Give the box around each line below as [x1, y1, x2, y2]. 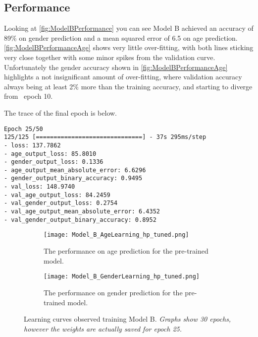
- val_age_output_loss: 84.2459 [4, 191, 110, 199]
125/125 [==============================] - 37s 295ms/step [4, 134, 206, 141]
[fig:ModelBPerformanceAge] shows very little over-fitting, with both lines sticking [4, 42, 254, 53]
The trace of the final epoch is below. [4, 107, 117, 118]
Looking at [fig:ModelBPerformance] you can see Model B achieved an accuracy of [4, 23, 254, 33]
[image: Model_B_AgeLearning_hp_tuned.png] [44, 231, 189, 239]
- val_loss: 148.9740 [4, 183, 75, 191]
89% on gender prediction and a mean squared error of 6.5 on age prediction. [4, 32, 238, 43]
